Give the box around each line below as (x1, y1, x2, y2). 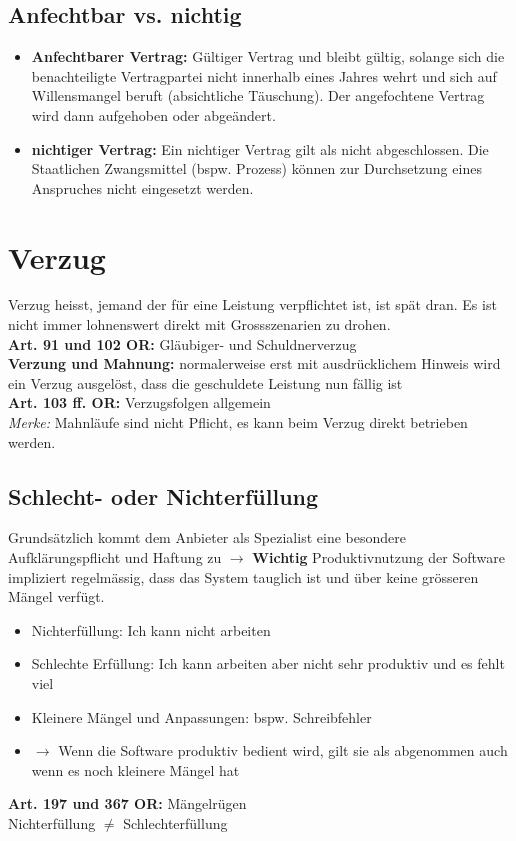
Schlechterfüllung (123, 812, 228, 833)
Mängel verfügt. (8, 586, 105, 607)
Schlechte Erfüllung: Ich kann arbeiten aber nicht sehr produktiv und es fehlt (31, 653, 505, 674)
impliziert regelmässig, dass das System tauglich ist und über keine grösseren (8, 566, 479, 587)
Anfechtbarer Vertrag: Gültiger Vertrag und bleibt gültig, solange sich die (31, 46, 505, 67)
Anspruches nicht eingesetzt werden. (31, 177, 254, 198)
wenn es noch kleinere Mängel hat (31, 759, 240, 780)
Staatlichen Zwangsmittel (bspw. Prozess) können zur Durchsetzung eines (31, 158, 482, 179)
